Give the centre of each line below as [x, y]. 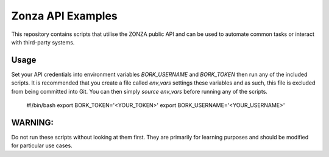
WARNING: [33, 123]
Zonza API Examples [65, 16]
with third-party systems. [43, 42]
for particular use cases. [42, 145]
